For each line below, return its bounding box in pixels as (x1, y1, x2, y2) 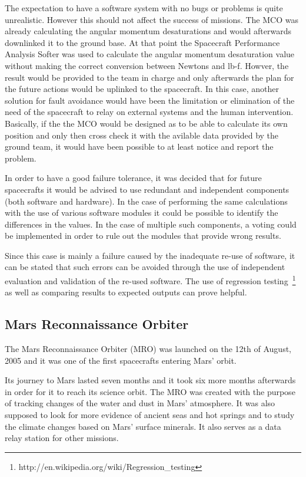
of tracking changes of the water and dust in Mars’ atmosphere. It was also (5, 397, 275, 409)
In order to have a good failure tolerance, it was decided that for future (5, 172, 262, 184)
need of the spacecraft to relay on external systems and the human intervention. (5, 106, 294, 118)
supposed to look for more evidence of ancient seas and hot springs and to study (5, 409, 295, 421)
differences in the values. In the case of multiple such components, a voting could (5, 218, 297, 230)
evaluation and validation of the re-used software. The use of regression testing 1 (5, 273, 296, 287)
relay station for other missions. (5, 432, 119, 444)
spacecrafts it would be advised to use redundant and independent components (5, 183, 290, 195)
